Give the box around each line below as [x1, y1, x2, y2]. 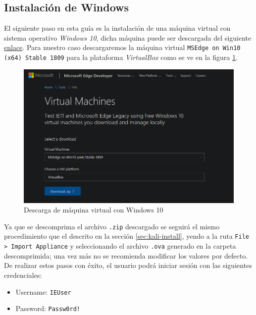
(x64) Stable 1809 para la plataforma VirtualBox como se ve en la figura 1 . [4, 52, 238, 62]
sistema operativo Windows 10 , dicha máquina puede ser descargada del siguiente [4, 32, 252, 43]
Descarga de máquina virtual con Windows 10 [24, 205, 163, 215]
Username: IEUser [15, 286, 71, 297]
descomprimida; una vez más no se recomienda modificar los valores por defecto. [4, 250, 248, 261]
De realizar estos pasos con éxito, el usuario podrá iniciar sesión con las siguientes [4, 260, 252, 270]
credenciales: [4, 269, 42, 280]
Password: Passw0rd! [15, 303, 80, 314]
